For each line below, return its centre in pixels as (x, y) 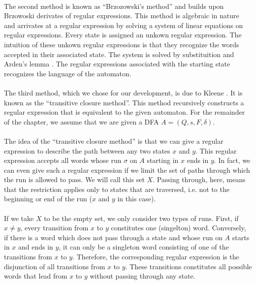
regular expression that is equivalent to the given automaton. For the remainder (125, 112)
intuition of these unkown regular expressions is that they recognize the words (122, 44)
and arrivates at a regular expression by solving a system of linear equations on (124, 25)
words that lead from (36, 276)
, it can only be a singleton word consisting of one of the (144, 247)
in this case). (137, 199)
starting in (163, 160)
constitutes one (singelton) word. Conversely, (178, 228)
